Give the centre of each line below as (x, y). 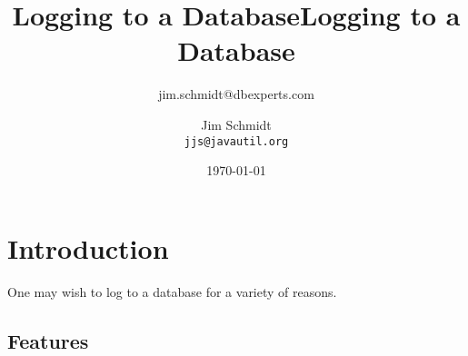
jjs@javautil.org (236, 141)
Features (48, 340)
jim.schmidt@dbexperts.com (236, 94)
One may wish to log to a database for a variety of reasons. (172, 291)
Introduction (88, 247)
